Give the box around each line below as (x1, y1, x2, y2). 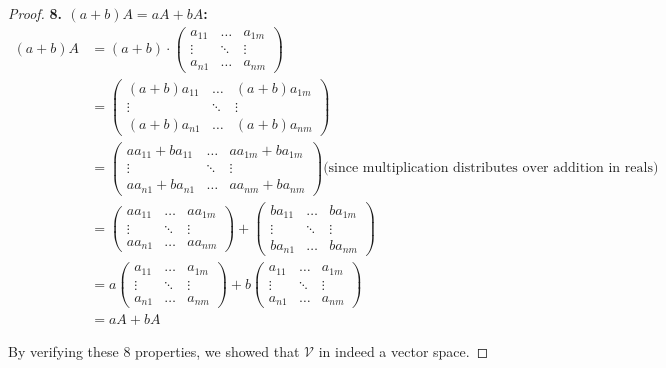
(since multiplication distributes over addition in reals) (323, 161, 659, 176)
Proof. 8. (8, 3, 63, 23)
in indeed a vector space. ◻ (318, 341, 489, 362)
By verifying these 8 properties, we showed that (8, 341, 300, 362)
